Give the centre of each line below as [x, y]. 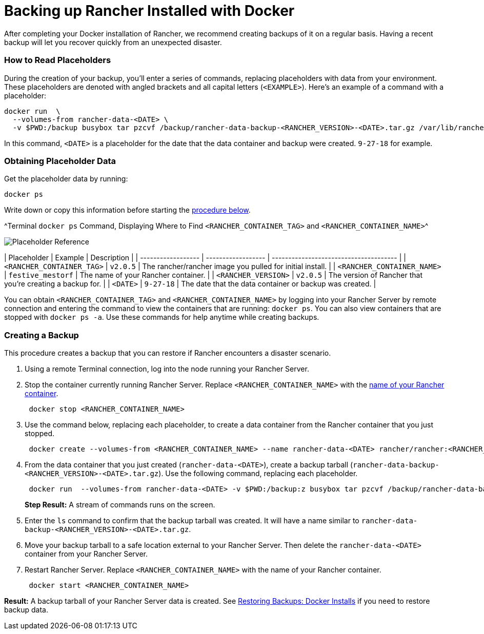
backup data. [26, 610]
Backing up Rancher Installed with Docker [149, 11]
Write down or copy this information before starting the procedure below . [127, 210]
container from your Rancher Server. [86, 554]
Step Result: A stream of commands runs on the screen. [120, 505]
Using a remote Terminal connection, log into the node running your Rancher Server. [167, 369]
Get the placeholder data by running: [66, 179]
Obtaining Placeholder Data [60, 161]
